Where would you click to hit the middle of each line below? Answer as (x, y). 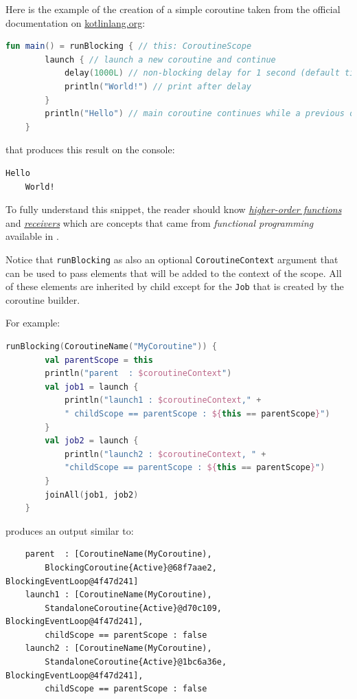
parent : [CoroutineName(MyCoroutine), (118, 554)
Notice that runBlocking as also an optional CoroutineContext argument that (172, 259)
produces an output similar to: (70, 530)
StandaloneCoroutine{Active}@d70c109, (133, 608)
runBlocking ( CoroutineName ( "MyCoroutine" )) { (111, 346)
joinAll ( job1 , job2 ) (92, 495)
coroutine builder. (43, 299)
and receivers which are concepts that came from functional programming (160, 222)
